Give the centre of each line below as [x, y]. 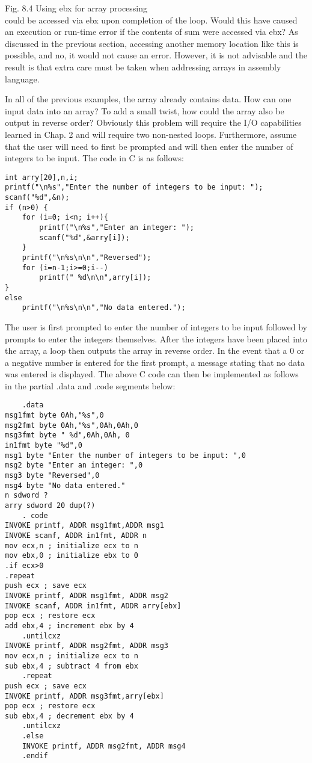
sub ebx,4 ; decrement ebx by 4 [69, 716]
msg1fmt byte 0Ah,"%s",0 [54, 415]
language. [22, 79]
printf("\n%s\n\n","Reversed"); [87, 257]
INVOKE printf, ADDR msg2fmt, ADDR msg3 [87, 646]
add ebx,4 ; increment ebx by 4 [69, 626]
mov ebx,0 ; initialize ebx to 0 [72, 556]
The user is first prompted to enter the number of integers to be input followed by [156, 326]
